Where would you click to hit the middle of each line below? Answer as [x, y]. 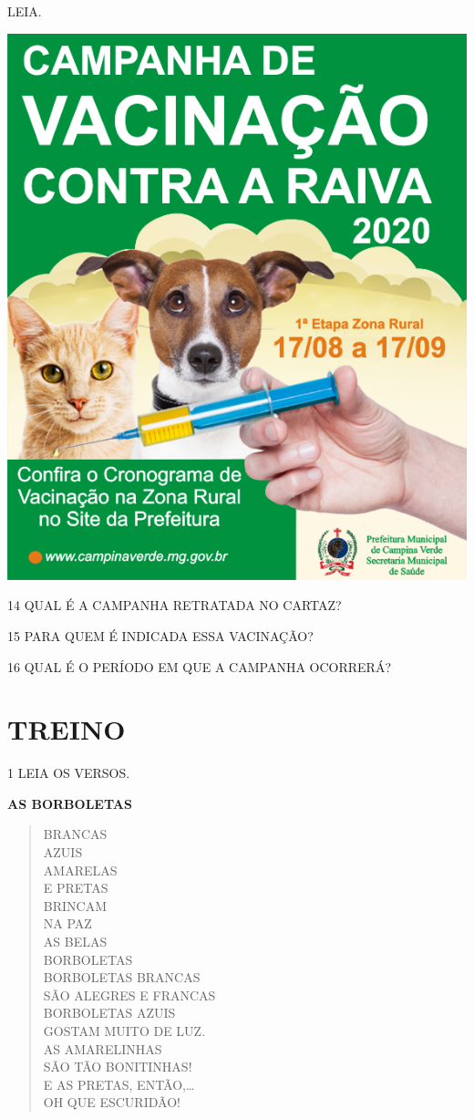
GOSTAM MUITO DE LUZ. [124, 1030]
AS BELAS [75, 941]
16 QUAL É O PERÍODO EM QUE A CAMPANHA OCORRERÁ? [199, 666]
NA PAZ [67, 923]
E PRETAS [76, 888]
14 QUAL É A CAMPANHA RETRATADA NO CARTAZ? [175, 605]
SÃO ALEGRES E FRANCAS [129, 995]
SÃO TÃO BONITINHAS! [118, 1067]
